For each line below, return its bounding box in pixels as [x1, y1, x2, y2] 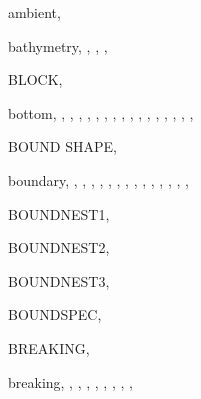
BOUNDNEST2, [8, 237, 110, 258]
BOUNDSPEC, [8, 304, 102, 325]
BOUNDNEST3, [8, 270, 110, 291]
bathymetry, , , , [8, 35, 108, 56]
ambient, [8, 2, 61, 22]
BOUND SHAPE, [8, 136, 117, 157]
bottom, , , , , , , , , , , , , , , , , [8, 102, 194, 123]
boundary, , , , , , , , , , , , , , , [8, 169, 189, 190]
